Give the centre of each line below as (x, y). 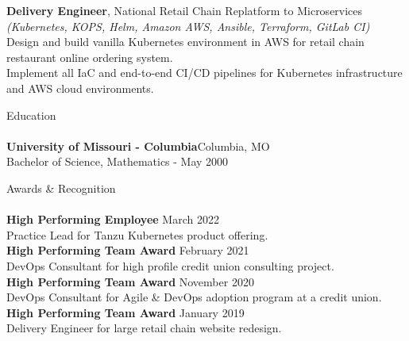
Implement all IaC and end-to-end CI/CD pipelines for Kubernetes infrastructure (204, 73)
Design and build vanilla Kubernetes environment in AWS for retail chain (185, 42)
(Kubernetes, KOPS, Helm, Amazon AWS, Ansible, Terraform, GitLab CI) (188, 26)
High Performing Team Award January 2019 (125, 312)
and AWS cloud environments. (80, 88)
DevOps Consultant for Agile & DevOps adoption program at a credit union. (194, 297)
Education (31, 115)
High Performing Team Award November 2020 (130, 281)
